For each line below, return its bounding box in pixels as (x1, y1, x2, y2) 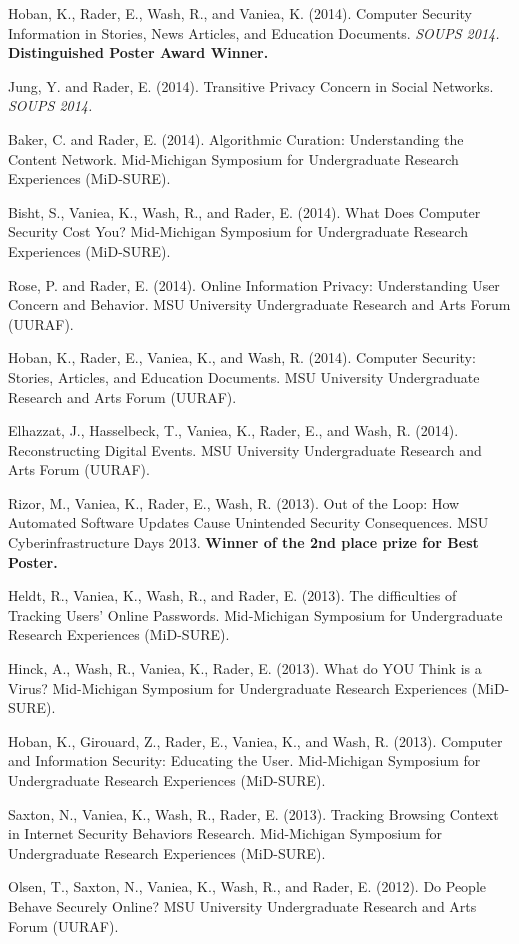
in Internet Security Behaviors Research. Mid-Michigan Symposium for (8, 823, 443, 844)
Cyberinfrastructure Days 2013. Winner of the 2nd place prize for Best (8, 532, 479, 553)
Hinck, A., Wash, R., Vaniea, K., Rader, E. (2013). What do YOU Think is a (8, 658, 482, 679)
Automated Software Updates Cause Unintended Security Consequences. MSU (8, 512, 489, 533)
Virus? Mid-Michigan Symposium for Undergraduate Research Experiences (8, 677, 468, 698)
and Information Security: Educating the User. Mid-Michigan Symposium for (8, 750, 481, 771)
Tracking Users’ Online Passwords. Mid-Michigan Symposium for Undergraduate (8, 604, 503, 625)
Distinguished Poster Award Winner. (8, 42, 269, 63)
